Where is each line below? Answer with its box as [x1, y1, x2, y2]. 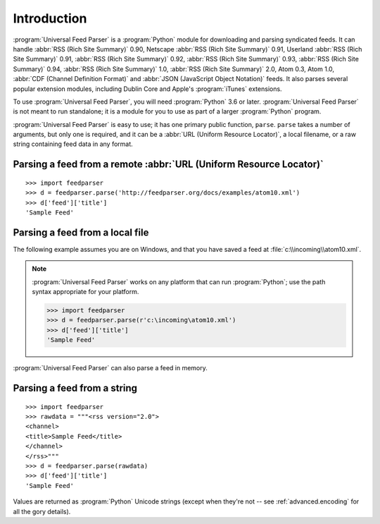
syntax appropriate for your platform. [32, 288, 139, 296]
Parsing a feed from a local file [13, 226, 149, 238]
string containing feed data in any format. [13, 140, 133, 148]
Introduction [13, 11, 87, 26]
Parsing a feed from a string [13, 382, 137, 394]
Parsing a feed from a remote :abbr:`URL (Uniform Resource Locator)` [13, 159, 324, 171]
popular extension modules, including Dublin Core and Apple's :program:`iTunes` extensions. [13, 85, 282, 93]
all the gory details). [13, 507, 71, 516]
